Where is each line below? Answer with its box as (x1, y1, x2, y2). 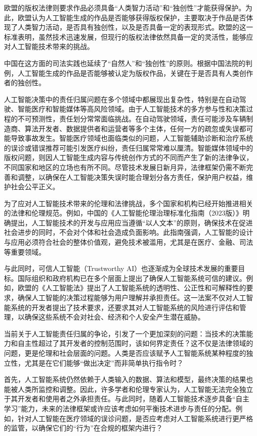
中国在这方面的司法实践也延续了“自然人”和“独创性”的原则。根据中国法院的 (4, 57, 246, 68)
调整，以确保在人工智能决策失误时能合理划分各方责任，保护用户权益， (17, 171, 246, 182)
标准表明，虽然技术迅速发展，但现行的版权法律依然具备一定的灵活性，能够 (4, 31, 246, 42)
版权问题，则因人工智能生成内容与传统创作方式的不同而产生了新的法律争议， (4, 152, 253, 163)
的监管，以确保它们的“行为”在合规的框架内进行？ (4, 423, 163, 433)
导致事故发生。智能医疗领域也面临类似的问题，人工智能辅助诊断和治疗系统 (10, 133, 253, 143)
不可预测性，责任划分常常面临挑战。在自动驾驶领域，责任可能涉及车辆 (17, 113, 246, 123)
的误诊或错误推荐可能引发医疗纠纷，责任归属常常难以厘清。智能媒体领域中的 (4, 142, 253, 153)
